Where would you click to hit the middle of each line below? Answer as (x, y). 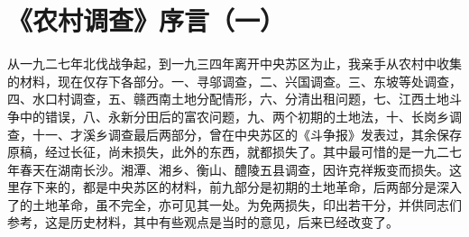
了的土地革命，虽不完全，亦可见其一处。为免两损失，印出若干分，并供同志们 (234, 204)
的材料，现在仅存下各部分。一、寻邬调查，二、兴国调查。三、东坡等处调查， (234, 81)
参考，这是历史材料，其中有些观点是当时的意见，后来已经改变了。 (203, 222)
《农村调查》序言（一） (147, 20)
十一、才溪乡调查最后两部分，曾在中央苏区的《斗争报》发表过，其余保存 (247, 134)
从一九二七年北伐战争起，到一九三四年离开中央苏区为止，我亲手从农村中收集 (234, 64)
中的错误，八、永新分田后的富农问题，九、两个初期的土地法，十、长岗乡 (234, 116)
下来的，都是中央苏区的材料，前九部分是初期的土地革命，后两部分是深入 (247, 187)
